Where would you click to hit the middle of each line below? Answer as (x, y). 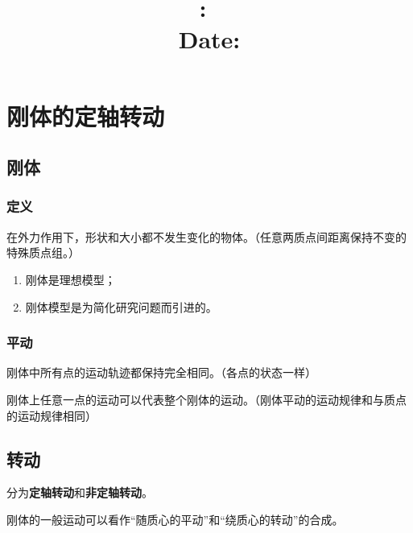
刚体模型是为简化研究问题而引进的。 (121, 306)
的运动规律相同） (52, 415)
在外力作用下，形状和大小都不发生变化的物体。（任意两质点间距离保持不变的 (206, 236)
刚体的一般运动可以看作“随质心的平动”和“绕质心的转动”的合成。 (175, 519)
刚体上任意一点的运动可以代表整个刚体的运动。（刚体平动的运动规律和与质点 (206, 399)
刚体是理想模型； (70, 279)
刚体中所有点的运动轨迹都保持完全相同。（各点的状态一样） (161, 372)
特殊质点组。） (43, 252)
